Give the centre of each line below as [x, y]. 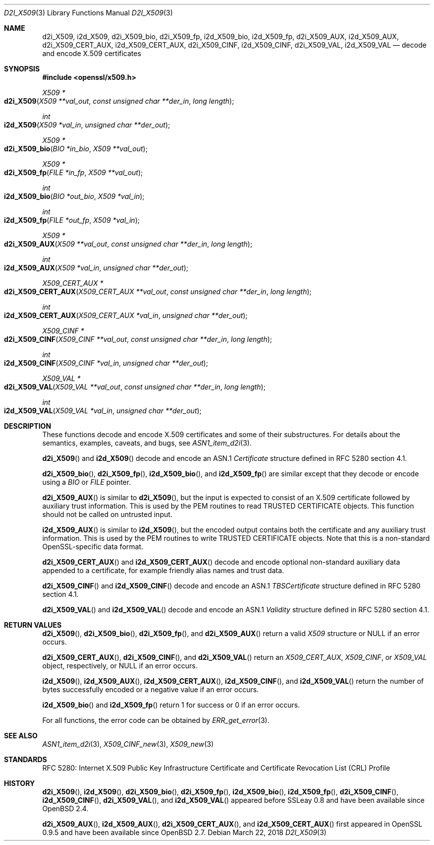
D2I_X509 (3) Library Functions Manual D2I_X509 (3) [88, 13]
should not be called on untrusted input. [107, 514]
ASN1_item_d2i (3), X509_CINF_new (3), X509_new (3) [128, 744]
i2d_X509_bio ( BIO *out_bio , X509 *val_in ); [74, 196]
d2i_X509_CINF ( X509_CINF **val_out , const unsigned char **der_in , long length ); [138, 339]
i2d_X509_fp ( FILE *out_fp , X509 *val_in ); [72, 220]
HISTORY [20, 783]
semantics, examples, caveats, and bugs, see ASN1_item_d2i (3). [147, 443]
